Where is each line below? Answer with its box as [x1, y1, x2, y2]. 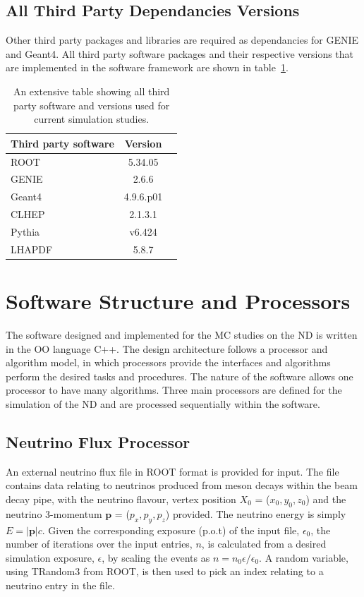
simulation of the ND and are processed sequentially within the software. [6, 397, 320, 411]
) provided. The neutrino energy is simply [165, 506, 346, 521]
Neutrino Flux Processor [6, 431, 190, 452]
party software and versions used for [13, 97, 170, 112]
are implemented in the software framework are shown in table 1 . [6, 60, 289, 75]
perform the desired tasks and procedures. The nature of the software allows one [6, 368, 353, 383]
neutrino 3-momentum [6, 506, 102, 521]
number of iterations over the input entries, [6, 536, 193, 551]
